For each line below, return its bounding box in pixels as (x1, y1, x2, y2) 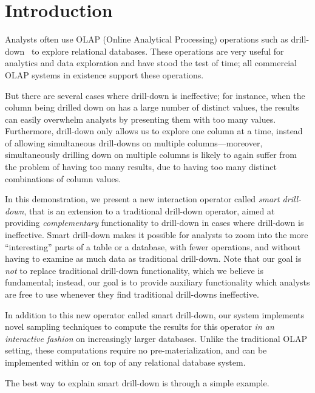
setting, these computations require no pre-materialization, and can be (5, 344, 267, 357)
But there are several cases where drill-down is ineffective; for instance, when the (5, 89, 305, 101)
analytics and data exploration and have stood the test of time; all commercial (5, 56, 297, 69)
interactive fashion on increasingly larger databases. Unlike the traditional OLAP (5, 332, 307, 344)
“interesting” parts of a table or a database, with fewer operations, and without (5, 240, 301, 253)
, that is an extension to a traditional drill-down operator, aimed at (24, 204, 275, 217)
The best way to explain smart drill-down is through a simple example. (5, 376, 269, 389)
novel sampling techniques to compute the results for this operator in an (5, 320, 274, 333)
